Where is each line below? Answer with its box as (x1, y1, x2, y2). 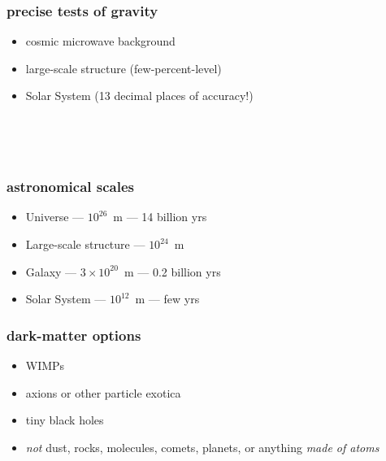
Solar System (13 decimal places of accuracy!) (25, 87, 254, 104)
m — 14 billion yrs (113, 208, 207, 225)
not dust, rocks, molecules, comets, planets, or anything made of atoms (25, 438, 379, 455)
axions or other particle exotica (25, 384, 181, 401)
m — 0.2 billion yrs (124, 263, 221, 280)
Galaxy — (25, 263, 77, 280)
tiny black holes (25, 411, 104, 428)
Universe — (25, 208, 85, 225)
